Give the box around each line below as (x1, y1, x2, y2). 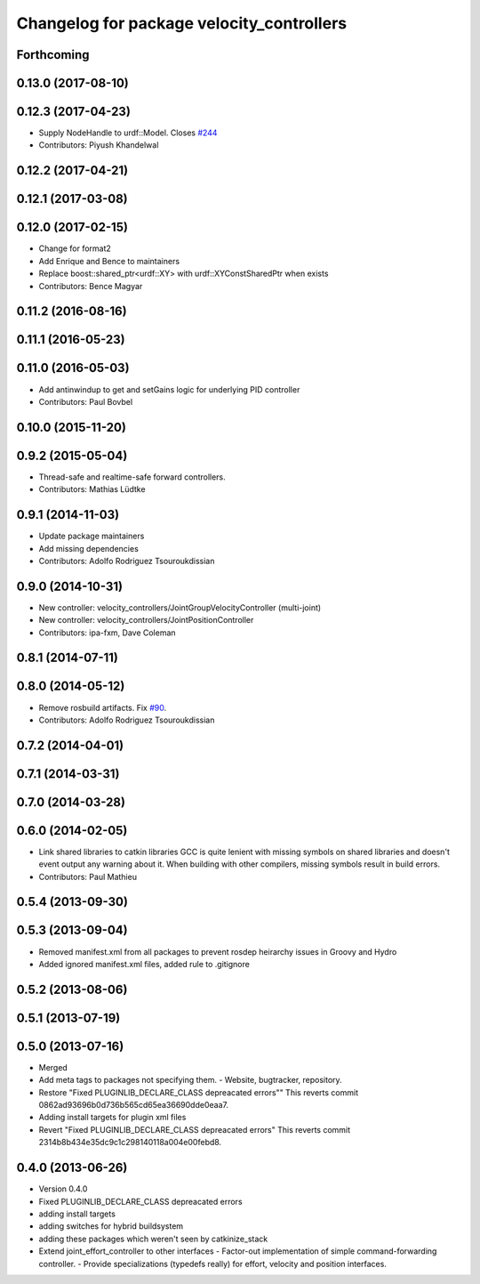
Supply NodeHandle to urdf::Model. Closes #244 (38, 127, 218, 138)
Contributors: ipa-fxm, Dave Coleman (38, 627, 177, 638)
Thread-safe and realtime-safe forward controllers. (38, 472, 226, 482)
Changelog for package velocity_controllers (16, 13, 347, 33)
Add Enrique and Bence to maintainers (38, 255, 180, 266)
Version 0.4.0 (38, 1183, 88, 1194)
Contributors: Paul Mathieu (38, 871, 138, 882)
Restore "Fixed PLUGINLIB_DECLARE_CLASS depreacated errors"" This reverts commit (38, 1086, 359, 1098)
